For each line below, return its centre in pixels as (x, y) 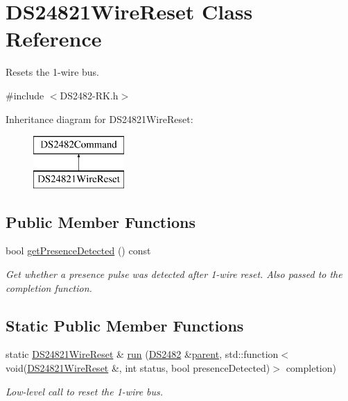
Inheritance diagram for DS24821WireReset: (99, 118)
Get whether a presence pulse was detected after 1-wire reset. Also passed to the (174, 274)
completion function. (49, 287)
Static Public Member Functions (125, 325)
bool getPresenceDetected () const (78, 251)
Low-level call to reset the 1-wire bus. (85, 391)
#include (25, 95)
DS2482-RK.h (89, 95)
